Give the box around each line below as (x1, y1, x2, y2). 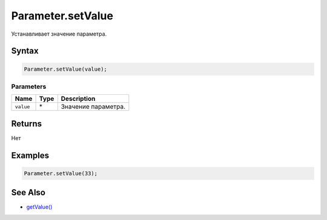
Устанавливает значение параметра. (11, 30, 107, 37)
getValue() (26, 203, 53, 211)
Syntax (11, 46, 39, 56)
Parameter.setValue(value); (24, 65, 107, 73)
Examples (11, 150, 50, 160)
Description (61, 94, 96, 103)
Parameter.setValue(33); (24, 170, 98, 176)
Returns (11, 118, 42, 129)
